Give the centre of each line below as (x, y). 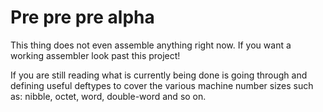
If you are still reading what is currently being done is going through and (159, 75)
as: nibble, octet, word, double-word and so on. (108, 96)
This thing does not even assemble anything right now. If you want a (151, 45)
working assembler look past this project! (95, 55)
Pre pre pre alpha (82, 17)
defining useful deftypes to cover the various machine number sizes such (162, 85)
